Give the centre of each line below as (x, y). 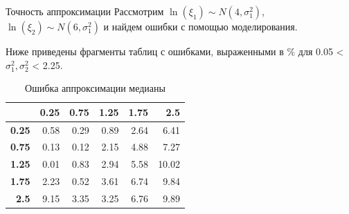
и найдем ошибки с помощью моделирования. (200, 26)
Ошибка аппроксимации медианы (95, 88)
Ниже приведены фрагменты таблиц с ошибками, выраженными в (145, 51)
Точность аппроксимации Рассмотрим (85, 11)
